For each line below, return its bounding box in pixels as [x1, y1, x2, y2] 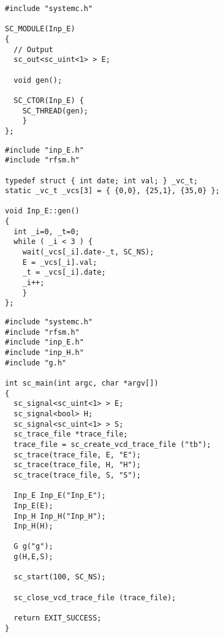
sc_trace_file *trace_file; [13, 430, 128, 439]
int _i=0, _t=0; [13, 227, 80, 236]
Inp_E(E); [13, 501, 53, 510]
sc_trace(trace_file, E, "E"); [13, 450, 141, 459]
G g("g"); [13, 542, 53, 551]
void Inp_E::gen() [5, 207, 80, 216]
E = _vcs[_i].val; [22, 257, 97, 267]
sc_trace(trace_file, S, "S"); [13, 470, 141, 479]
